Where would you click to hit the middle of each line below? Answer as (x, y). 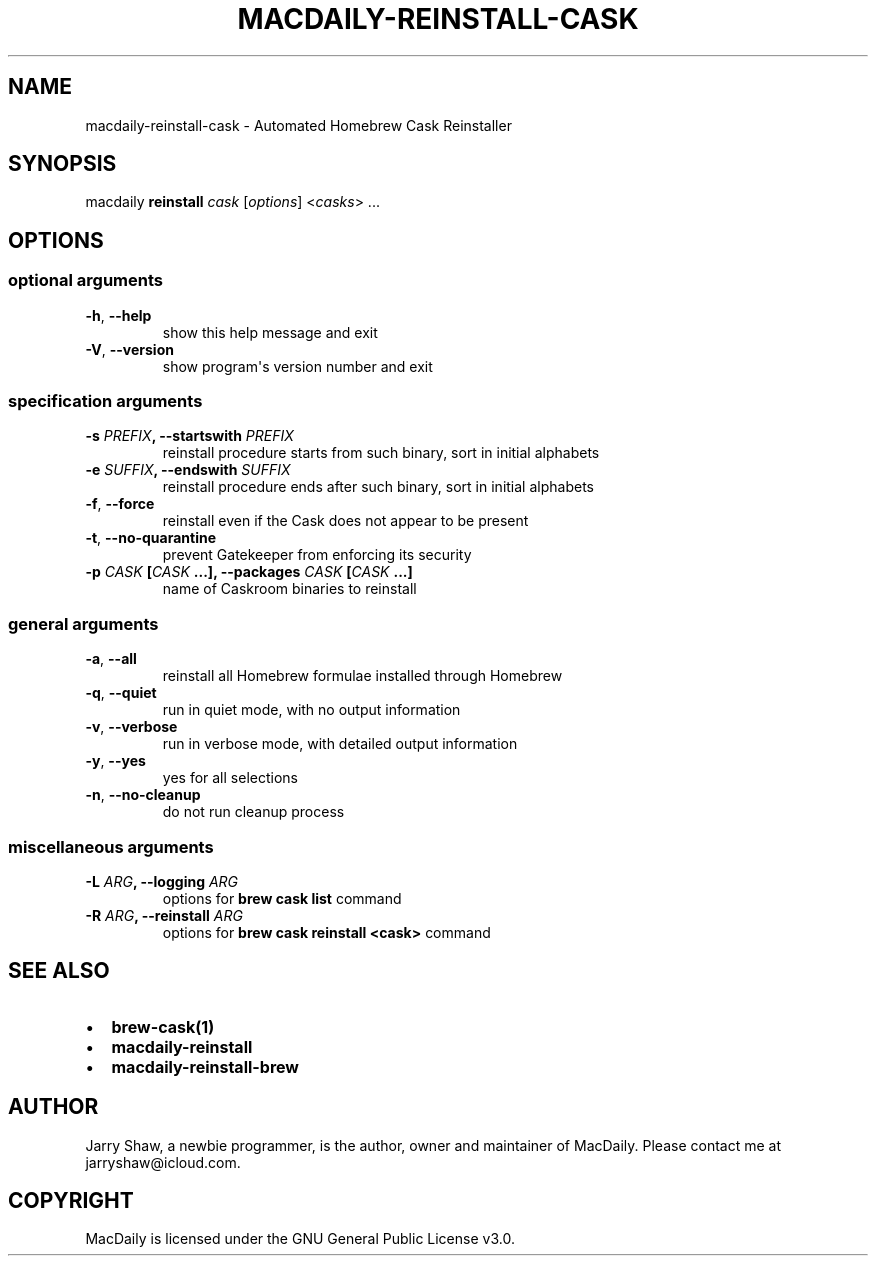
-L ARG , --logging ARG (162, 881)
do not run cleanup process (253, 812)
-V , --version (129, 349)
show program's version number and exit (297, 366)
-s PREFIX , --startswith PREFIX (189, 436)
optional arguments (85, 280)
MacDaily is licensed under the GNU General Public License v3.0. (300, 1239)
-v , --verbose (131, 727)
